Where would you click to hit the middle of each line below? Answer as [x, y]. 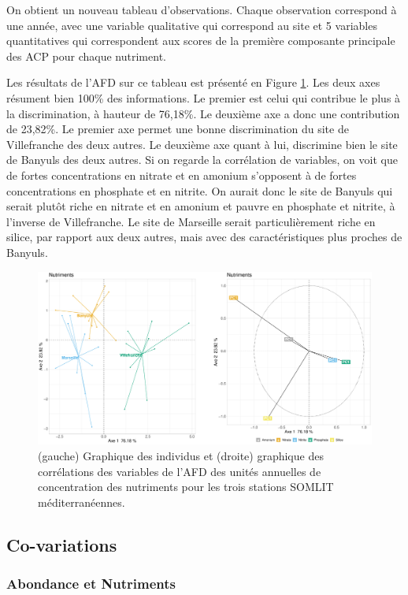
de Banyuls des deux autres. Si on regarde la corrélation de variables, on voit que [202, 160]
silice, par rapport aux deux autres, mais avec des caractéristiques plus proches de [204, 237]
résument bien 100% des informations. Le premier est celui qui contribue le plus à [204, 97]
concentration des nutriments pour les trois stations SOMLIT [186, 487]
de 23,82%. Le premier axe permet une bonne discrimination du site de [178, 129]
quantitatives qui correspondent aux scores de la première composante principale [201, 41]
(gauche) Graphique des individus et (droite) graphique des [181, 455]
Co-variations [62, 544]
